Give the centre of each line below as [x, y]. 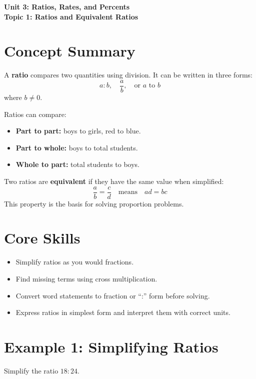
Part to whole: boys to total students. [77, 147]
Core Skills [42, 238]
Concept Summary [70, 51]
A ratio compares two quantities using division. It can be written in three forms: [128, 75]
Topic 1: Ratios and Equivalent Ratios [71, 16]
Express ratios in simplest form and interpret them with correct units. [123, 312]
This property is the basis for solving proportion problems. [94, 203]
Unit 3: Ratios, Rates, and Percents [67, 6]
